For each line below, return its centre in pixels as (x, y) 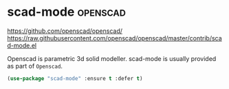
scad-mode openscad (66, 12)
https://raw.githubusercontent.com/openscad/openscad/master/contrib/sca (115, 38)
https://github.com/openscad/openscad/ (65, 31)
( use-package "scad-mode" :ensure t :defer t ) (75, 78)
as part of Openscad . (35, 66)
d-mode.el (22, 45)
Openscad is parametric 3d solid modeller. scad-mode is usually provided (112, 58)
